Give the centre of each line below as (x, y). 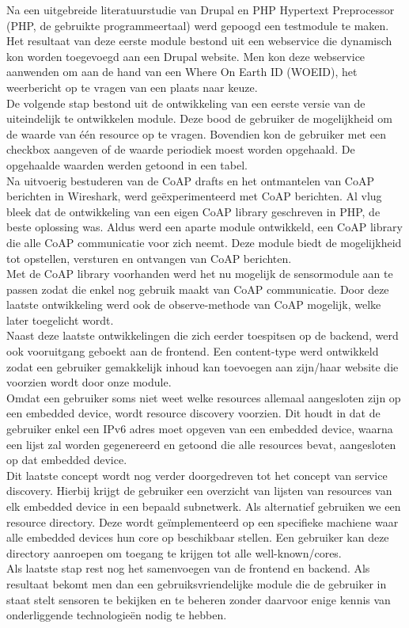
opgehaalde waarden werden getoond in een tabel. (127, 164)
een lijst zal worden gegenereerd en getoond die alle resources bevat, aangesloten (201, 444)
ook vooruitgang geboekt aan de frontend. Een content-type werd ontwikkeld (193, 351)
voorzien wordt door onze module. (89, 382)
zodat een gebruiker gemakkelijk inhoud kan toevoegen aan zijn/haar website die (203, 366)
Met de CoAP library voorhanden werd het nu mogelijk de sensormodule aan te (200, 274)
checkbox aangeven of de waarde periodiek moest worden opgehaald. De (181, 149)
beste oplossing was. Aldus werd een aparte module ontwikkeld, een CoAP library (204, 227)
